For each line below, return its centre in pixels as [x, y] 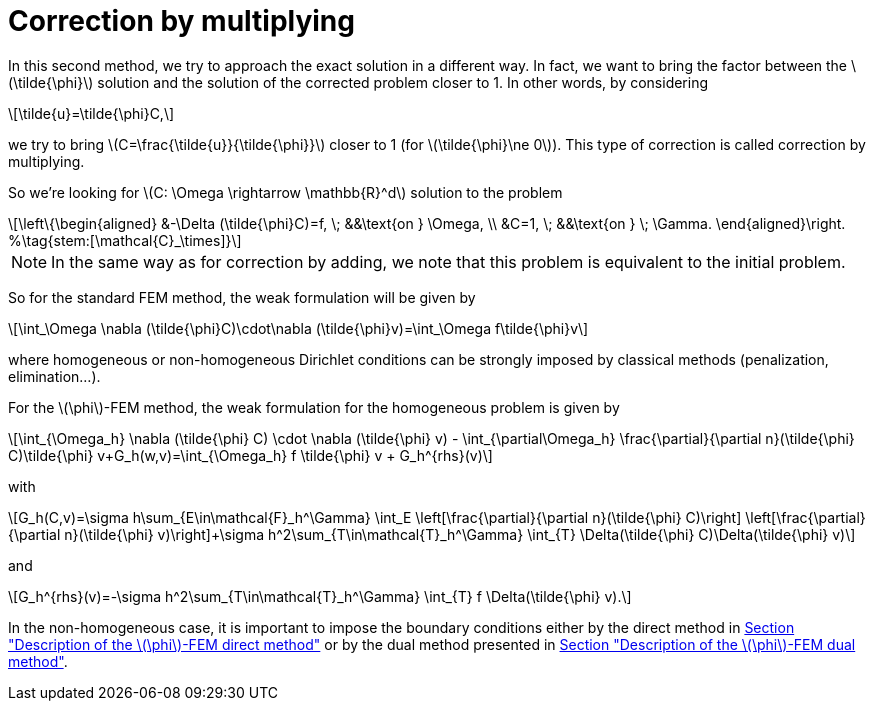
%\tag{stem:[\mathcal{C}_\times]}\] [125, 240]
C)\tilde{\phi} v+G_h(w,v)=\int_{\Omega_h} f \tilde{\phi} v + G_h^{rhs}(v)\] [250, 455]
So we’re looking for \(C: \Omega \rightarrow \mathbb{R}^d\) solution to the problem [285, 192]
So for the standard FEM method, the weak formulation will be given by [242, 297]
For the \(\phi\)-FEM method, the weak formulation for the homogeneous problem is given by [314, 407]
